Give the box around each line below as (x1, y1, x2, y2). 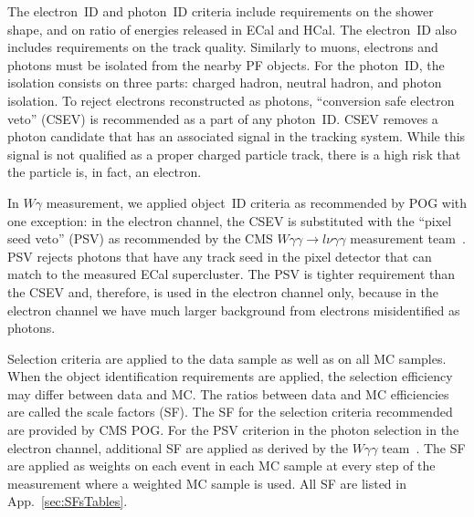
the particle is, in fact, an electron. (7, 162, 202, 181)
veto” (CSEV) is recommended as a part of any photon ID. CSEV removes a (7, 109, 438, 128)
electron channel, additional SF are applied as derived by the (7, 438, 348, 457)
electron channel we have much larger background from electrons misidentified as (7, 300, 460, 319)
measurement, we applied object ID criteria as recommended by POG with (46, 192, 468, 212)
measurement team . (350, 229, 466, 248)
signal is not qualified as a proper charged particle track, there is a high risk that (7, 144, 461, 163)
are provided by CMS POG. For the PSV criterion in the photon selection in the (7, 420, 459, 439)
